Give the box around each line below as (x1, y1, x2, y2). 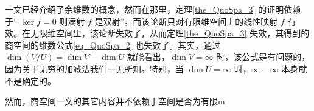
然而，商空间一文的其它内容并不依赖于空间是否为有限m (5, 95, 225, 107)
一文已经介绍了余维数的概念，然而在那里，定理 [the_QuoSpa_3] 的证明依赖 (5, 3, 301, 15)
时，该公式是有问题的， (216, 50, 310, 63)
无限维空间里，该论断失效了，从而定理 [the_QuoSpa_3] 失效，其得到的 (30, 27, 310, 39)
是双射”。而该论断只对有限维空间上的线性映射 (94, 15, 278, 27)
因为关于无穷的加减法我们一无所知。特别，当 (5, 62, 184, 75)
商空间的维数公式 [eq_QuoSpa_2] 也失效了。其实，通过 (5, 38, 221, 51)
